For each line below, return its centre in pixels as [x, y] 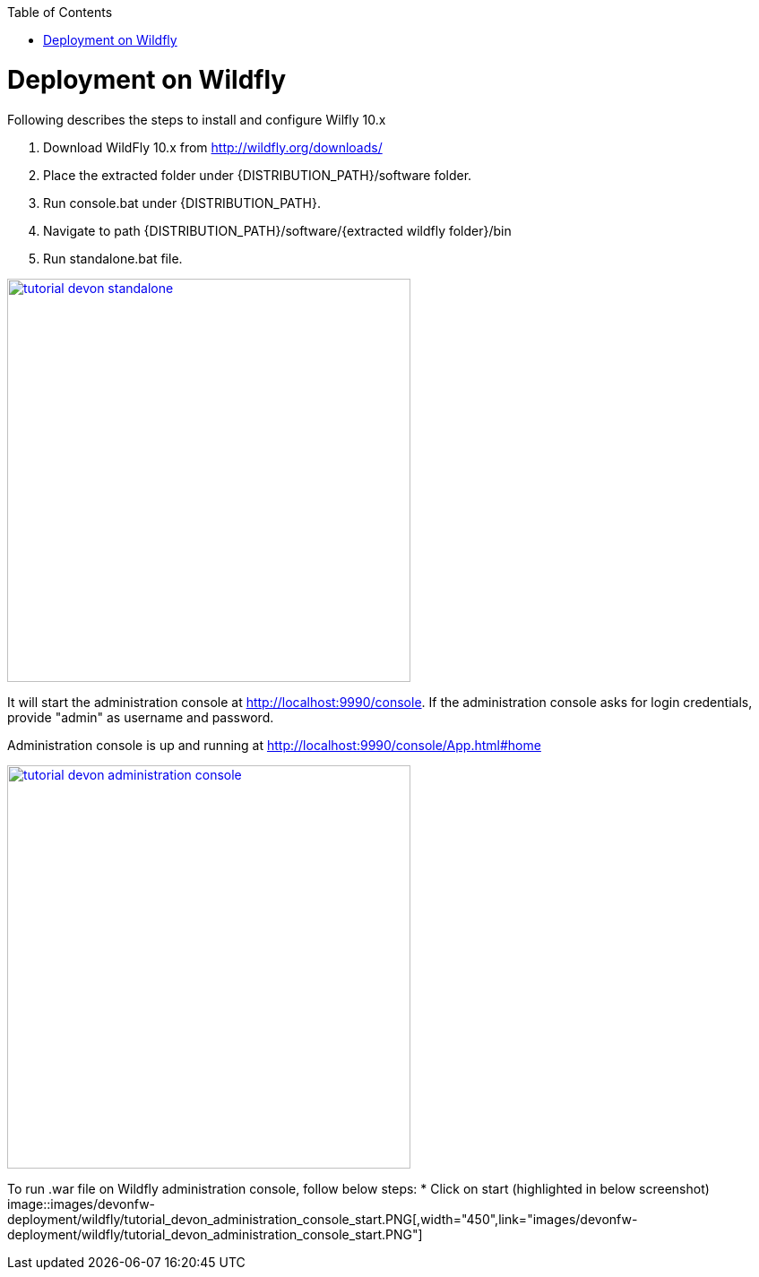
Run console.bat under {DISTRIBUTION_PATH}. [182, 203]
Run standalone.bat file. [113, 258]
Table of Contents [60, 12]
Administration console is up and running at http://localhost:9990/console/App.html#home [274, 745]
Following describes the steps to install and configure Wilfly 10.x [197, 119]
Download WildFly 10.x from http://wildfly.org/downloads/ [213, 147]
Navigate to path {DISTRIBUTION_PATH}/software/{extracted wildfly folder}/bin [277, 230]
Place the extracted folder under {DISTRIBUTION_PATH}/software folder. [258, 175]
